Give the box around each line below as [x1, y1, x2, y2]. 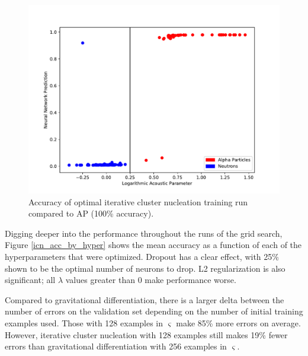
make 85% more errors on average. [176, 316, 301, 329]
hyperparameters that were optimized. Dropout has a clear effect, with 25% [5, 250, 279, 262]
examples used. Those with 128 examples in [5, 316, 163, 329]
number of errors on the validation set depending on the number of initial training [5, 305, 303, 317]
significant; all [5, 274, 56, 286]
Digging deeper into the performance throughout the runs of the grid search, [5, 227, 283, 239]
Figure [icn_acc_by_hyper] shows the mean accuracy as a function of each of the [5, 239, 302, 251]
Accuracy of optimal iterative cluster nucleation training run [28, 195, 248, 208]
